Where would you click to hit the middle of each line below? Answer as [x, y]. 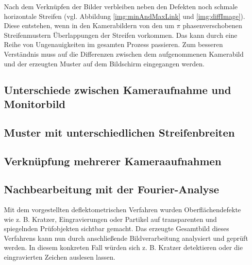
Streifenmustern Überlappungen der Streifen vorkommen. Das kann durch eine [121, 35]
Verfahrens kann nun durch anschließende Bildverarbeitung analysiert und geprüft [126, 238]
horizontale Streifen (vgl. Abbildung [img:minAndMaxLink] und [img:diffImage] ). [125, 16]
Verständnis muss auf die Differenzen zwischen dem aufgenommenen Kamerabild [124, 54]
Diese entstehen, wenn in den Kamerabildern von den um [89, 25]
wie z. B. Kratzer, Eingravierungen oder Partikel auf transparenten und [110, 219]
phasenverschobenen [212, 25]
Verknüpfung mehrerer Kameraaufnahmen [113, 161]
